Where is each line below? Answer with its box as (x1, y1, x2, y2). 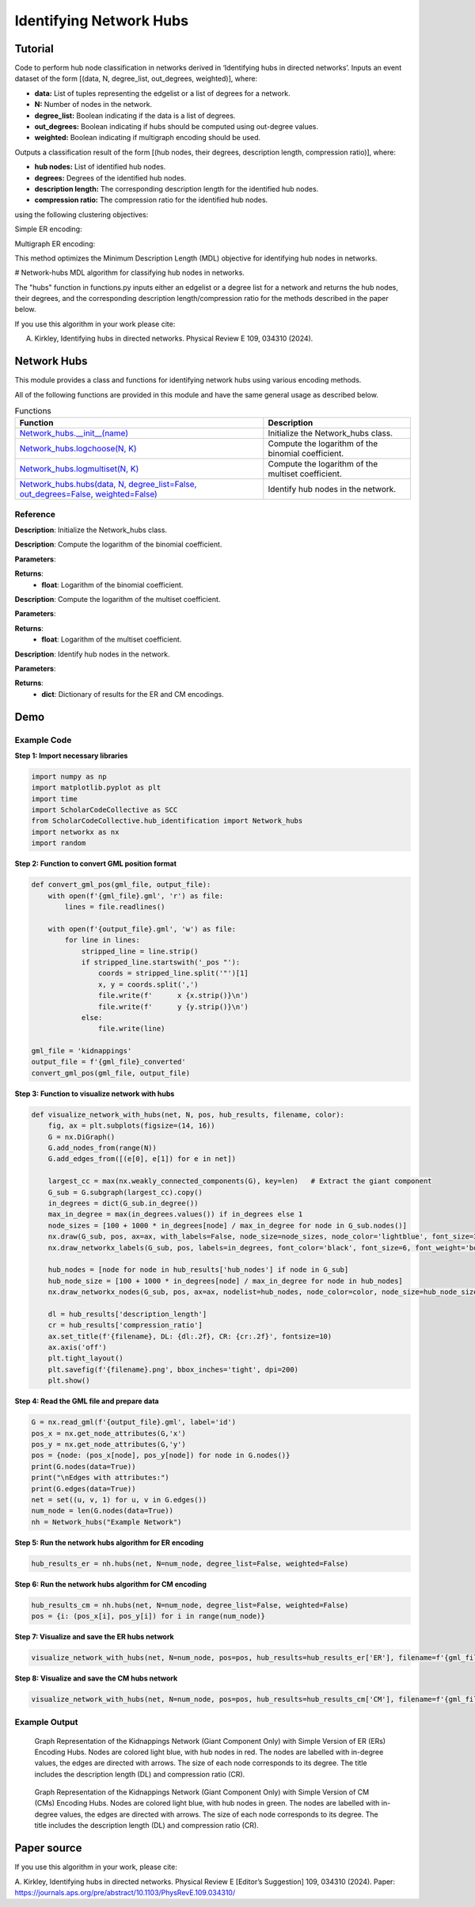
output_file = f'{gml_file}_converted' (31, 1057, 186, 1067)
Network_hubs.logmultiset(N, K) (19, 463, 139, 474)
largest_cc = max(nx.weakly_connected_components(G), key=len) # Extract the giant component (47, 1177, 432, 1186)
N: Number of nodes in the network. (34, 100, 153, 109)
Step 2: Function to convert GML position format (14, 859, 177, 869)
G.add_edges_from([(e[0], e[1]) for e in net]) (47, 1155, 237, 1163)
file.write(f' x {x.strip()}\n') (97, 991, 249, 1000)
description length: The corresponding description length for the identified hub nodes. (34, 184, 319, 193)
